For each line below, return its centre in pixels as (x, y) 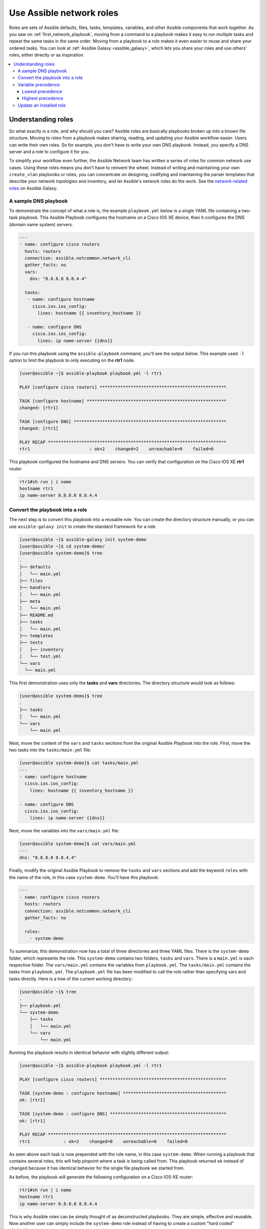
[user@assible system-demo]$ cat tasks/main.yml (79, 763)
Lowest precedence (42, 91)
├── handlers (35, 588)
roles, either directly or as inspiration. (47, 55)
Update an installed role (42, 105)
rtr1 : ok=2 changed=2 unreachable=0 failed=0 (116, 449)
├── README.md (36, 615)
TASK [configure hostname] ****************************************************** (123, 401)
